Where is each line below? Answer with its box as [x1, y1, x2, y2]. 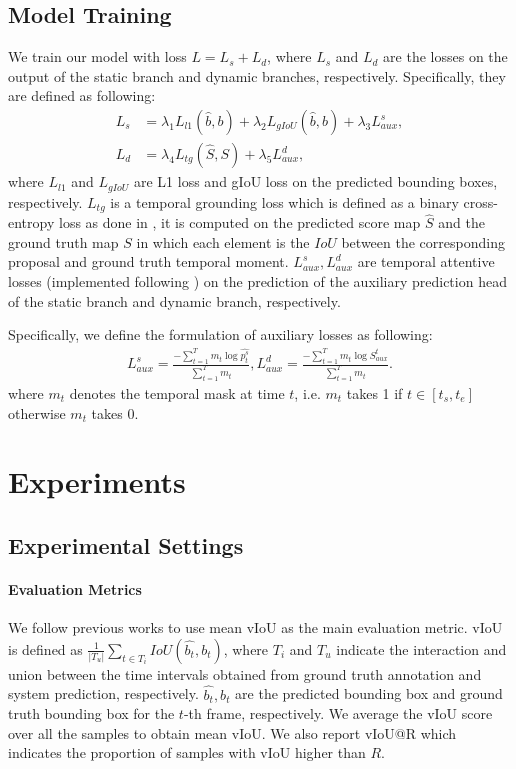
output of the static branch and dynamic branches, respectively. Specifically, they [8, 65, 506, 86]
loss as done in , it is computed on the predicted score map [58, 212, 421, 233]
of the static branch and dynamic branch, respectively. [8, 290, 341, 311]
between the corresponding [341, 231, 505, 252]
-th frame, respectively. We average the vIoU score [183, 703, 493, 724]
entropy [8, 212, 55, 233]
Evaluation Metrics [8, 578, 142, 599]
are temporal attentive [357, 251, 495, 272]
